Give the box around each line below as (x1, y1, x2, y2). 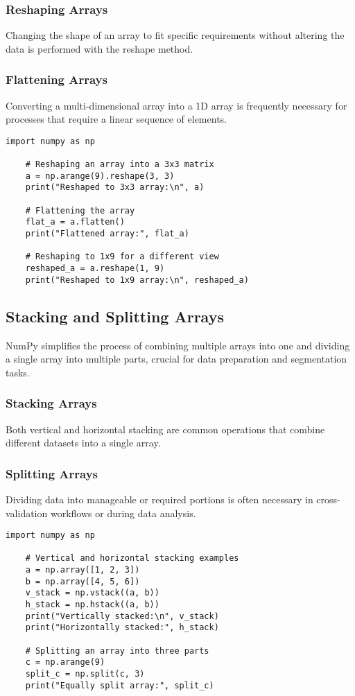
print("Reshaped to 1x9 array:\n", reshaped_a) (25, 275, 249, 285)
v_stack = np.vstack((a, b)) (25, 588, 159, 598)
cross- (316, 491, 340, 506)
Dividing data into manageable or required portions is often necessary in (6, 491, 313, 506)
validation (6, 505, 48, 520)
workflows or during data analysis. (50, 505, 196, 520)
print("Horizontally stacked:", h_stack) (25, 623, 219, 633)
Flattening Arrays (6, 71, 107, 88)
